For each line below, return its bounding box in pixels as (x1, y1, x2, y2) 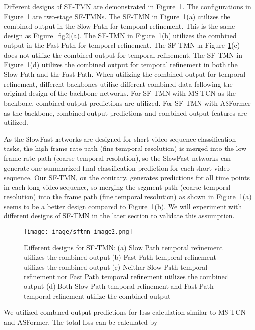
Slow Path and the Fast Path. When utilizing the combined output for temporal (4, 69, 246, 79)
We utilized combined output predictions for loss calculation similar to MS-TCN (4, 307, 246, 317)
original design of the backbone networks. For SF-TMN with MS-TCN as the (4, 88, 236, 98)
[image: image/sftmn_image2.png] (24, 228, 133, 236)
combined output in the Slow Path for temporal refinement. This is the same (4, 21, 235, 31)
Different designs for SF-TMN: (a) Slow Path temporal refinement (24, 242, 223, 252)
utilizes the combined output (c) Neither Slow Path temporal (24, 261, 208, 271)
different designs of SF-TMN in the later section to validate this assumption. (4, 210, 235, 221)
